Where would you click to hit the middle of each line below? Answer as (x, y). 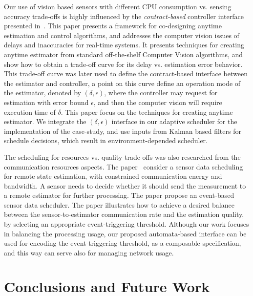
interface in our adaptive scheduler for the (174, 121)
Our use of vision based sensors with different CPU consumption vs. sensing (118, 6)
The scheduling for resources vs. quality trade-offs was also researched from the (122, 157)
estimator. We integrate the (45, 121)
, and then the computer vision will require (158, 102)
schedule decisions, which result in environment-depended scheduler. (106, 140)
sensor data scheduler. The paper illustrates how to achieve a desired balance (119, 204)
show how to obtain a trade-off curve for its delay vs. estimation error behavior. (123, 64)
